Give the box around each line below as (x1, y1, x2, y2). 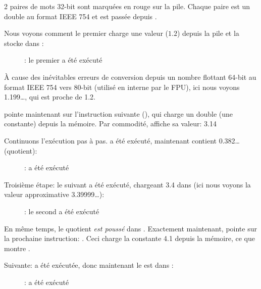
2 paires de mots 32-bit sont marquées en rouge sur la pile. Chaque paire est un (4, 1, 250, 11)
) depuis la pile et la (177, 28, 239, 38)
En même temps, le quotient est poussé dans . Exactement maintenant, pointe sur (4, 223, 257, 233)
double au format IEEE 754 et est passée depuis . (4, 11, 157, 21)
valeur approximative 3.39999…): (4, 189, 105, 200)
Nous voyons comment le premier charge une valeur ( (4, 28, 168, 38)
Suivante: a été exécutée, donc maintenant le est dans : (4, 260, 174, 270)
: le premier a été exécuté (24, 55, 102, 65)
